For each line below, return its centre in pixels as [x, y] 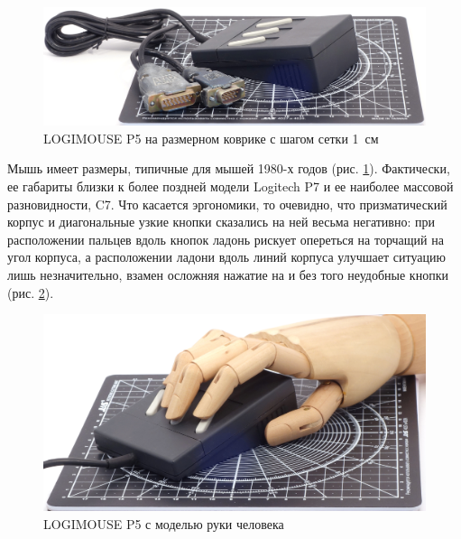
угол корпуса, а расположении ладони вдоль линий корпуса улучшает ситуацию [226, 257]
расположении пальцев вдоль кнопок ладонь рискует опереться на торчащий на [226, 239]
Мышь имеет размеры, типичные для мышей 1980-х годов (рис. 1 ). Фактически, [229, 168]
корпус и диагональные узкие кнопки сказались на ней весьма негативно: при [221, 222]
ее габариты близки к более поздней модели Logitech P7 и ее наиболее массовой [230, 186]
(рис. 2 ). [31, 292]
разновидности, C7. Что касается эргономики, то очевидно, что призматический [227, 204]
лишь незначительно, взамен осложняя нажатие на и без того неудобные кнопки [228, 274]
